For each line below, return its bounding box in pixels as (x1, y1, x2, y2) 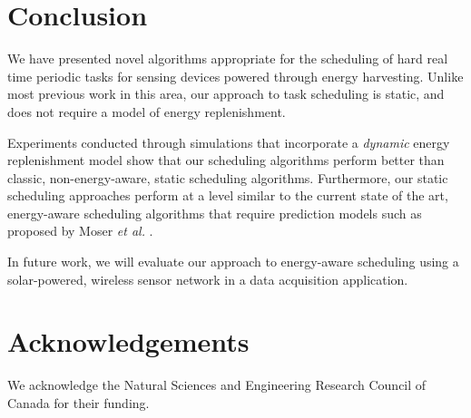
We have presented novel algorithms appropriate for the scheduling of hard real (7, 49, 448, 68)
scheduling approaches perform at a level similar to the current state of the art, (7, 186, 448, 205)
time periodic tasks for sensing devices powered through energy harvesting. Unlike (7, 66, 464, 85)
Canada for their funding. (7, 393, 150, 412)
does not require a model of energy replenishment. (7, 102, 286, 121)
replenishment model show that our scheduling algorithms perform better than (7, 151, 445, 170)
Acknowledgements (7, 323, 250, 360)
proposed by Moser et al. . (7, 221, 153, 240)
